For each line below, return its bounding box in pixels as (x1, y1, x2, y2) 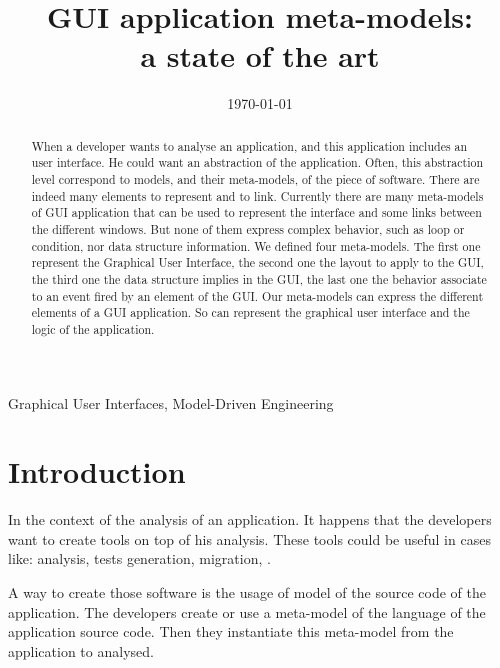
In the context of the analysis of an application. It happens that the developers (8, 509, 492, 530)
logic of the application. (31, 320, 155, 337)
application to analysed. (8, 640, 154, 661)
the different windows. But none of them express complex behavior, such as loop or (31, 220, 465, 237)
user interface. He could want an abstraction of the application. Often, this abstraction (31, 154, 484, 171)
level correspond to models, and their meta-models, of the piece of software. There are (31, 171, 480, 188)
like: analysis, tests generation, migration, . (8, 548, 271, 569)
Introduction (8, 451, 186, 492)
